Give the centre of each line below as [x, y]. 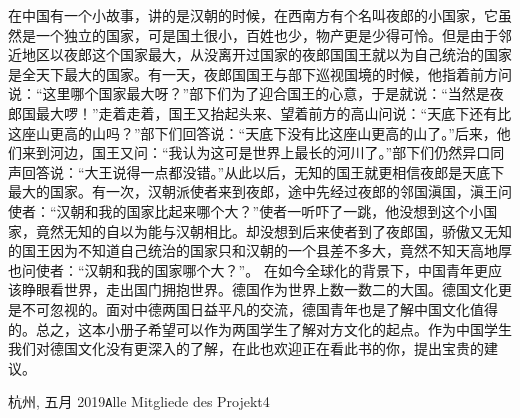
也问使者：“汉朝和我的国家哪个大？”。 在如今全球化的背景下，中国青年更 [248, 269]
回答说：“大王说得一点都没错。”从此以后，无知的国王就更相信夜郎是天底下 [263, 171]
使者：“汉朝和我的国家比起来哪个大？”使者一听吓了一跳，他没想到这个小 [246, 210]
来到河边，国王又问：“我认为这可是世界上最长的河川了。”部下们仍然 [242, 152]
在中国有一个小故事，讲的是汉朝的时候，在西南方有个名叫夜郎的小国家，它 [253, 15]
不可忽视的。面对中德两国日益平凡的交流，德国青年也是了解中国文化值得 [259, 308]
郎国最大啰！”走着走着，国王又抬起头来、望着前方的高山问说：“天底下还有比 [260, 112]
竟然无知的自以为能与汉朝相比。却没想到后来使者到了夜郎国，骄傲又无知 [273, 230]
